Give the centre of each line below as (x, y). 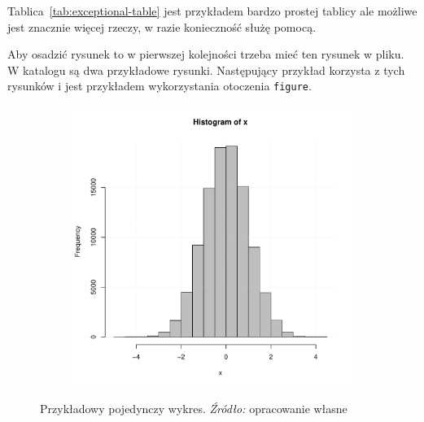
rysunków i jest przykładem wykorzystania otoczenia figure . (160, 86)
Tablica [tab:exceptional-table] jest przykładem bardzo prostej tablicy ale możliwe (212, 11)
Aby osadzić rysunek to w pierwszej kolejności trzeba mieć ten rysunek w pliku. (206, 54)
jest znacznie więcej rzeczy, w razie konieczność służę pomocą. (162, 26)
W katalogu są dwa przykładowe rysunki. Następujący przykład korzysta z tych (206, 70)
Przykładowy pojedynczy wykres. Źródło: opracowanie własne (194, 408)
